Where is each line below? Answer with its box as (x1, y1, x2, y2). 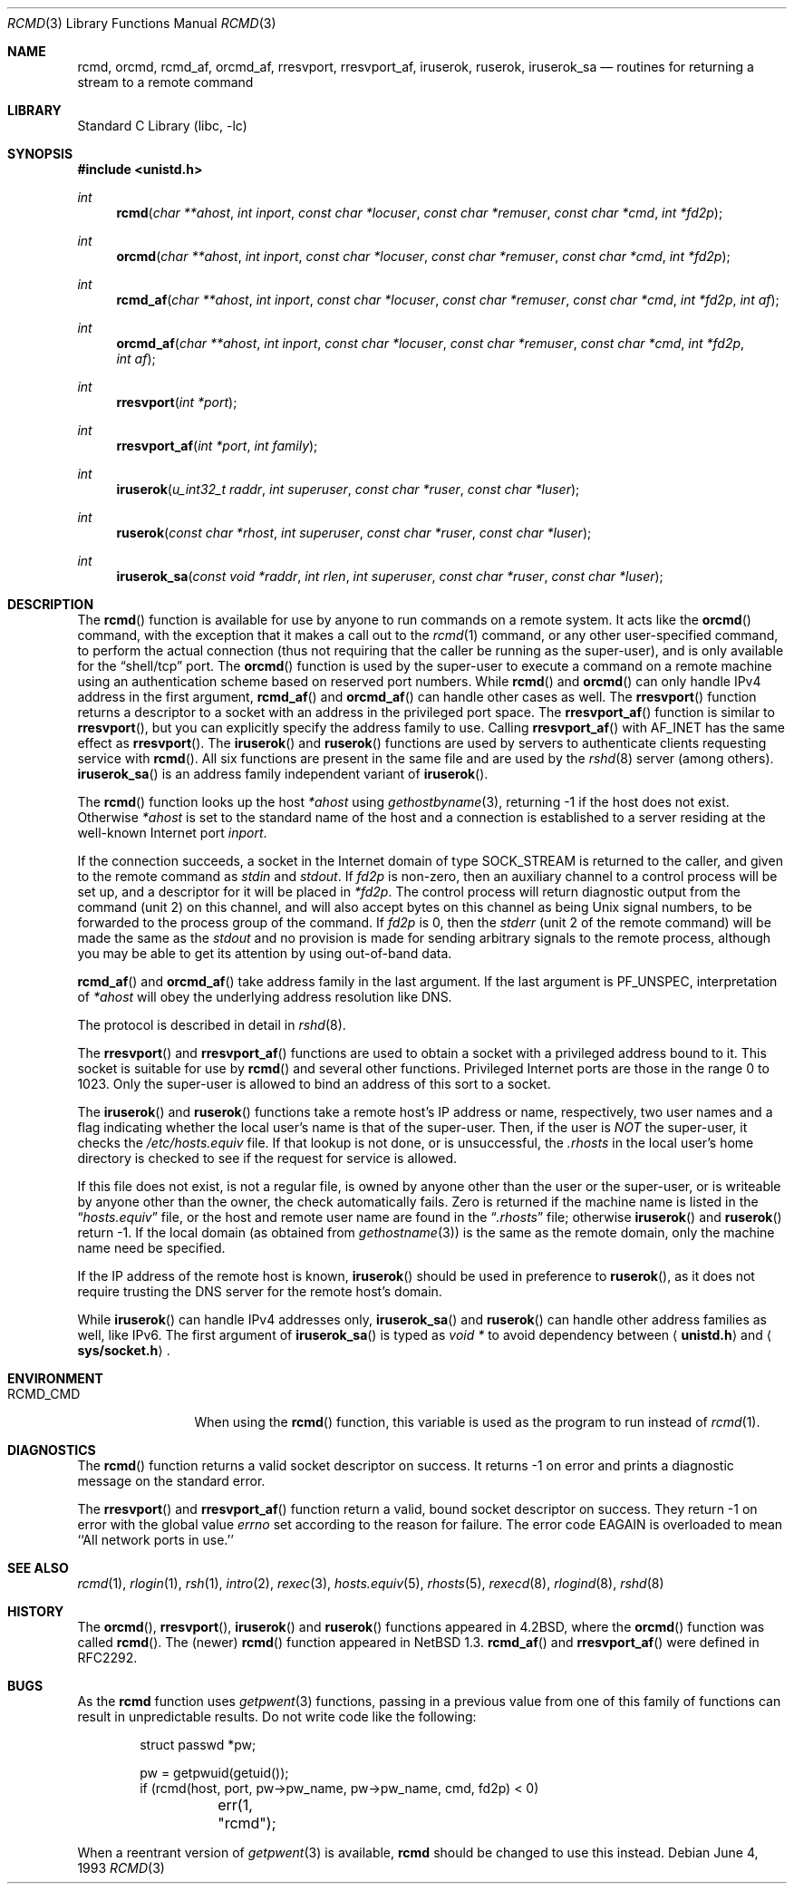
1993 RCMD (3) (77, 1860, 165, 1876)
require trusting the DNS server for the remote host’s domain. (77, 1284, 442, 1299)
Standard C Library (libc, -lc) (77, 118, 247, 133)
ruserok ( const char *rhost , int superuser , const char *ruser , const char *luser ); (116, 525, 592, 540)
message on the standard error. (77, 1473, 266, 1489)
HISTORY (7, 1604, 64, 1619)
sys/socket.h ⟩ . (77, 1343, 170, 1358)
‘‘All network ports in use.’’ (77, 1532, 234, 1547)
